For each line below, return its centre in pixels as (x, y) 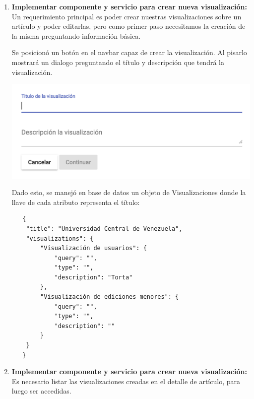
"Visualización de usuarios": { (94, 248)
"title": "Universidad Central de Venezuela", (104, 229)
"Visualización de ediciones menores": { (110, 297)
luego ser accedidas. (41, 391)
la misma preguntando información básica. (76, 35)
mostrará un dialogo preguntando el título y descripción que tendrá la (118, 62)
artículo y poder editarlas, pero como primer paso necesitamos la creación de (128, 26)
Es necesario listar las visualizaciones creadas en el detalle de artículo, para (126, 381)
